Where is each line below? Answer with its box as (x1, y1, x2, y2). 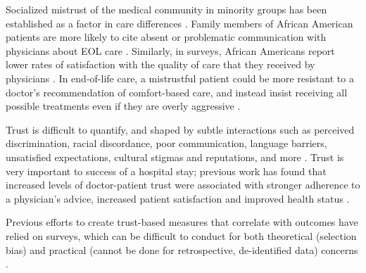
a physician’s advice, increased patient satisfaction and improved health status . (6, 191, 350, 205)
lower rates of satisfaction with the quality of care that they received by (6, 57, 315, 72)
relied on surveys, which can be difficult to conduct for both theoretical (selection (6, 228, 357, 243)
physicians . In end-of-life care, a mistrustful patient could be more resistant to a (6, 70, 354, 85)
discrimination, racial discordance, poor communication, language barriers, (6, 136, 327, 151)
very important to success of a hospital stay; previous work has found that (6, 163, 327, 178)
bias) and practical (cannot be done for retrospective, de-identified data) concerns (6, 242, 358, 257)
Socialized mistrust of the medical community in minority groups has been (6, 2, 327, 16)
